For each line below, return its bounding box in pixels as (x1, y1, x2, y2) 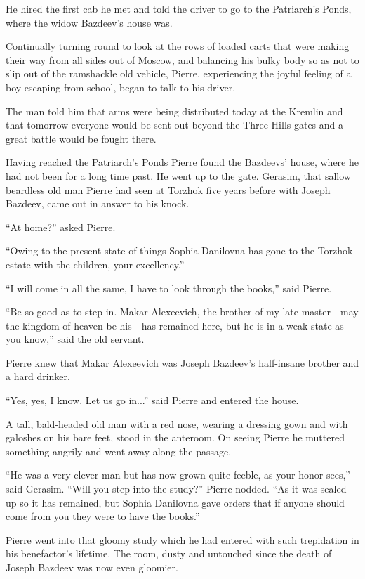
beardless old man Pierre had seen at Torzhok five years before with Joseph (6, 182, 331, 197)
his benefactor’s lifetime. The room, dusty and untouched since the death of (6, 546, 332, 561)
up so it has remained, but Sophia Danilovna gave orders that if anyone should (6, 495, 345, 509)
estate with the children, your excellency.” (6, 256, 185, 271)
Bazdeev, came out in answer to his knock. (6, 196, 190, 211)
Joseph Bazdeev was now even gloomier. (6, 560, 178, 574)
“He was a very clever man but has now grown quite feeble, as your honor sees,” (6, 467, 350, 482)
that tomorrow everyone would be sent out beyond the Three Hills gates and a (6, 117, 344, 132)
